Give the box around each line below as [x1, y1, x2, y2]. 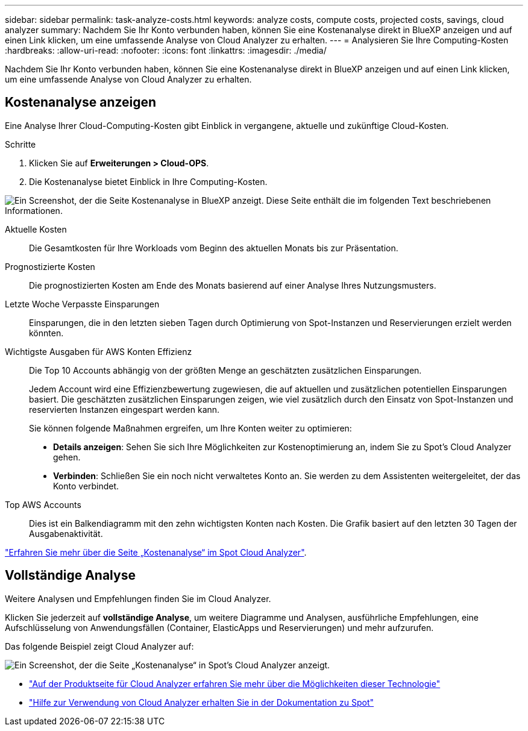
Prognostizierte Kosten [5, 261, 95, 272]
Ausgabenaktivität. [29, 528, 103, 539]
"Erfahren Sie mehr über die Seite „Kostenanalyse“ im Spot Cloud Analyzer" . [5, 547, 307, 557]
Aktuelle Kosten [5, 224, 67, 234]
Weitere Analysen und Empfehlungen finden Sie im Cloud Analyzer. [5, 593, 271, 604]
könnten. [29, 327, 64, 338]
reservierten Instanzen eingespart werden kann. [29, 404, 220, 415]
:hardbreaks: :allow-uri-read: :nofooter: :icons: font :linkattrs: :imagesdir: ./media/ [5, 45, 327, 55]
